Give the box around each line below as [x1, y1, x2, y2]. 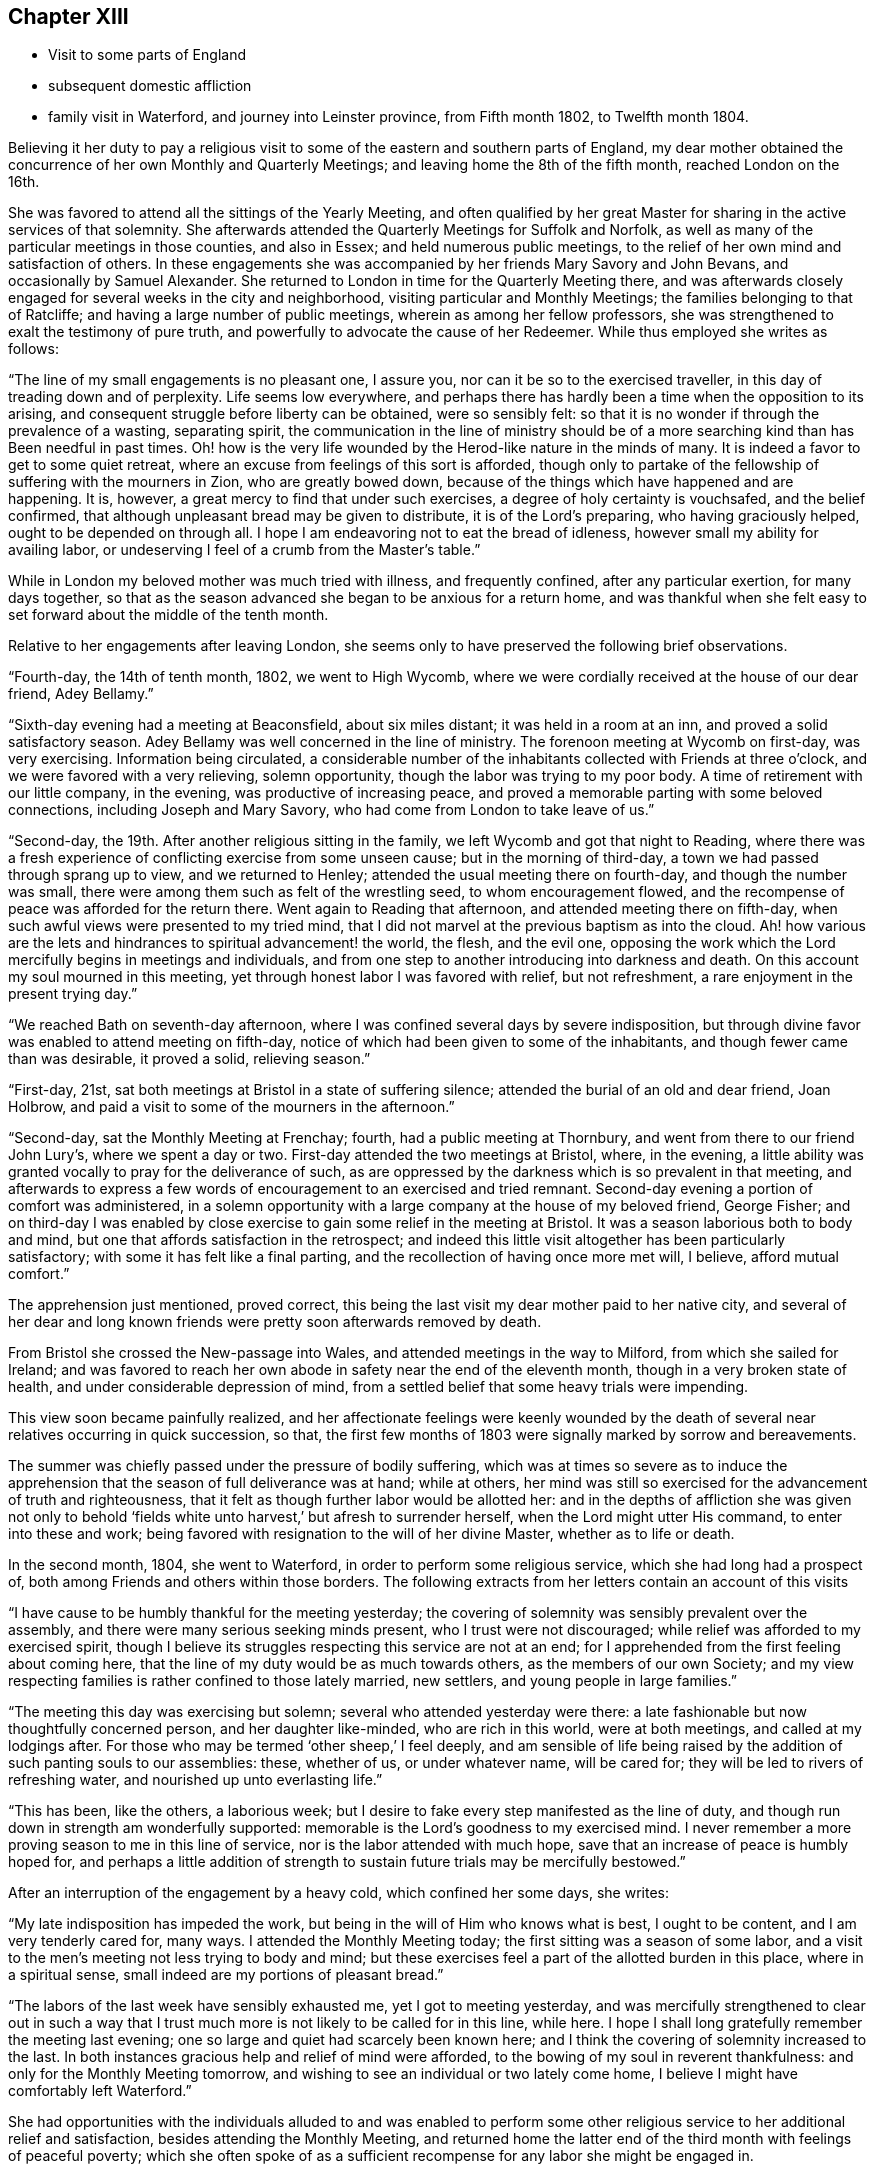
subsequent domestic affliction [48, 77, 252, 95]
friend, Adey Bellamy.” [8, 685, 154, 703]
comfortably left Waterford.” [8, 2082, 192, 2100]
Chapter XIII [8, 4, 129, 29]
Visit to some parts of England [48, 46, 246, 64]
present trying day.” [8, 985, 138, 1003]
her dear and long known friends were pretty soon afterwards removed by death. [8, 1313, 542, 1331]
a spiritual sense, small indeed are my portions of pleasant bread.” [8, 1966, 444, 1984]
